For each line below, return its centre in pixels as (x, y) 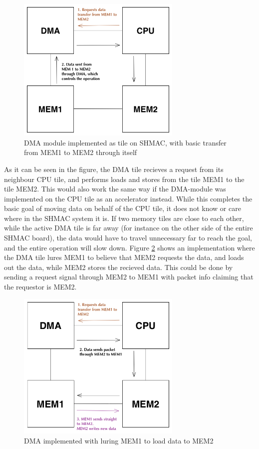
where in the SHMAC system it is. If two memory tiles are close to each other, (124, 218)
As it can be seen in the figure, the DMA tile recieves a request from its (114, 169)
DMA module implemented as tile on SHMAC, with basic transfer (125, 142)
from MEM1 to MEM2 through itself (81, 152)
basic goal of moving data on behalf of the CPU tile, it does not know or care (123, 208)
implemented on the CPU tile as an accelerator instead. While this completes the (128, 198)
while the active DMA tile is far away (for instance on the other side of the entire (129, 228)
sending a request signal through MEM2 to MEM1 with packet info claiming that (129, 277)
